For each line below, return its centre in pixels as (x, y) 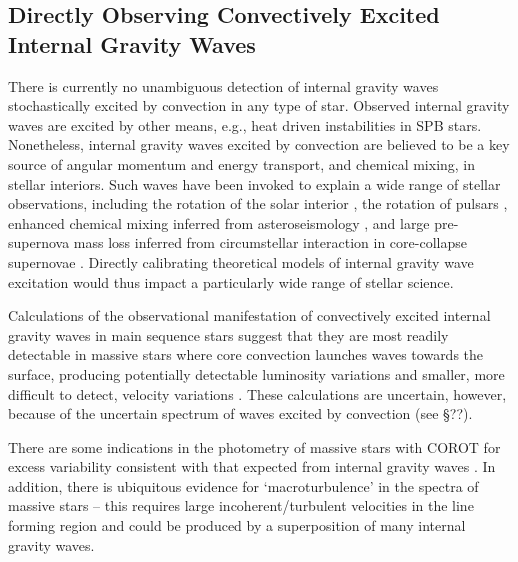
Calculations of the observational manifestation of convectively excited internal (249, 315)
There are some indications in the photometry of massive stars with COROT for (254, 446)
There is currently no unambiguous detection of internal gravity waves (223, 85)
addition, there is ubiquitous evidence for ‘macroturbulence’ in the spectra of (243, 485)
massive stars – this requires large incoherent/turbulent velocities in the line (241, 505)
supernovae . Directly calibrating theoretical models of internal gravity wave (241, 261)
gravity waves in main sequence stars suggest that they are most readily (228, 334)
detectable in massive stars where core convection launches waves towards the (246, 354)
